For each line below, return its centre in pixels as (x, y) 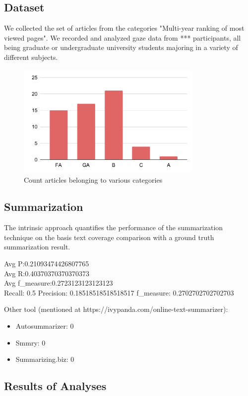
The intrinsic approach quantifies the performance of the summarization (114, 227)
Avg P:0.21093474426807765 (47, 264)
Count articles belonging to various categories (93, 180)
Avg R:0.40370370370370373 (47, 273)
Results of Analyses (55, 386)
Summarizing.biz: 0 (45, 359)
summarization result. (37, 247)
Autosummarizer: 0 (45, 325)
